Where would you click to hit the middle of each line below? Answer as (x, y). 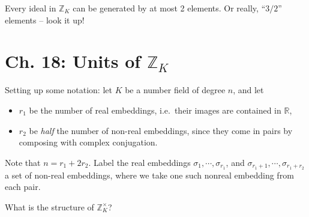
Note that (23, 162)
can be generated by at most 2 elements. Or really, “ (169, 8)
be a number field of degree (175, 90)
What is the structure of (49, 206)
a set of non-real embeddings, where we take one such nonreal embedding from (149, 175)
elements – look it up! (45, 20)
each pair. (23, 187)
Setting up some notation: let (58, 90)
